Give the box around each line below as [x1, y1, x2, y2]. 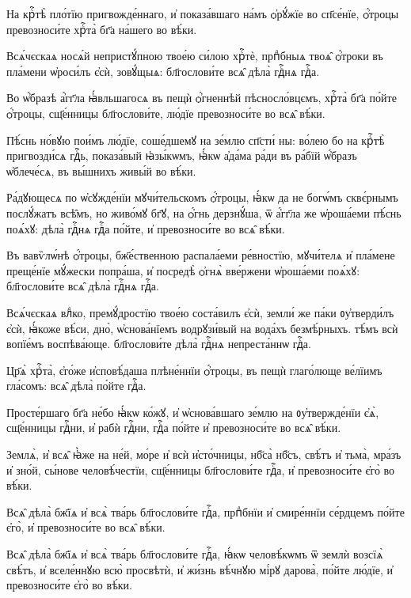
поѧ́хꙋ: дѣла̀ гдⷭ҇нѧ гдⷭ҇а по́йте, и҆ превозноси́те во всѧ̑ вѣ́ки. [6, 220, 285, 237]
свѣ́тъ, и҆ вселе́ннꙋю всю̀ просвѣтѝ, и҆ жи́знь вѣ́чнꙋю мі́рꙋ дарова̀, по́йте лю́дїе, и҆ [6, 561, 394, 577]
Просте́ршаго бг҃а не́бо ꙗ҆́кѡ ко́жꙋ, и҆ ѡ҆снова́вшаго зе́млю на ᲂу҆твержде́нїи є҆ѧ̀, [6, 403, 379, 420]
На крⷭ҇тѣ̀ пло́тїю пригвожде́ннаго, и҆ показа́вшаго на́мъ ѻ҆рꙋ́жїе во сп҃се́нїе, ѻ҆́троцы [6, 6, 399, 21]
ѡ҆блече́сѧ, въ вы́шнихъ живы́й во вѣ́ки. [6, 162, 196, 179]
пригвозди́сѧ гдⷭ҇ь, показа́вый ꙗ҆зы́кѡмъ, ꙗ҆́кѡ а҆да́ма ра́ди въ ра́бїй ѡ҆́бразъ [6, 147, 357, 164]
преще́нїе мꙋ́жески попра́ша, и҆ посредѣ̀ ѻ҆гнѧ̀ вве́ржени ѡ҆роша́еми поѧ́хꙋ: [6, 262, 360, 278]
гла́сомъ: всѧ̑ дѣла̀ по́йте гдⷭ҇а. [6, 377, 147, 394]
